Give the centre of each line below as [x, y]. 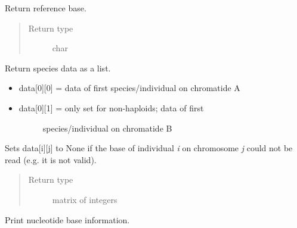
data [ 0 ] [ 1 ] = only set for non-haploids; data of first [111, 107]
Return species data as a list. [58, 68]
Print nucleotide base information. [67, 219]
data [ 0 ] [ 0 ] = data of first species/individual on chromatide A [129, 88]
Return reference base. [46, 8]
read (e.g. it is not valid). [51, 159]
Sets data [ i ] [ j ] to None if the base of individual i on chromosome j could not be [149, 148]
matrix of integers [85, 199]
